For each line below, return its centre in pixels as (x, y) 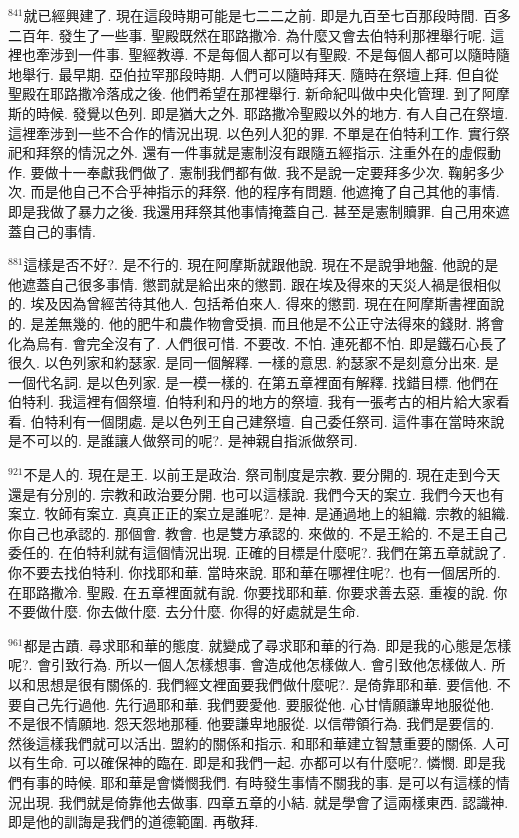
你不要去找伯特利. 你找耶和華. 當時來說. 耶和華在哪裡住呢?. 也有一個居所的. (254, 572)
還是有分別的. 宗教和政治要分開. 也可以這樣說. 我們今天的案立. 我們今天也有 (256, 493)
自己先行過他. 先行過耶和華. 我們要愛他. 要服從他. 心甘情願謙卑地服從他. (258, 703)
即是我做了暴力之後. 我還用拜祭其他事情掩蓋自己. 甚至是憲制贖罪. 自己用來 (252, 210)
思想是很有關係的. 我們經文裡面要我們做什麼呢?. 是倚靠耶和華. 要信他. (264, 684)
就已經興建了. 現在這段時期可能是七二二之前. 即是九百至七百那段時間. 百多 (267, 15)
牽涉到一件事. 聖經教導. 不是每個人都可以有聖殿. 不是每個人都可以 (251, 54)
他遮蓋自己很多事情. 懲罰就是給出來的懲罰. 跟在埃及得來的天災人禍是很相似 (255, 283)
